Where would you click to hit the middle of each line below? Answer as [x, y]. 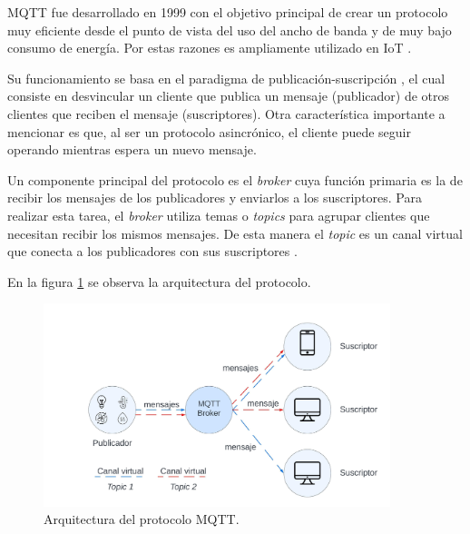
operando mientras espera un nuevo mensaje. [132, 149]
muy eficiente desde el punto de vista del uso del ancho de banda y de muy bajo [230, 30]
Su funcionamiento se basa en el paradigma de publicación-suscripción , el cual [226, 78]
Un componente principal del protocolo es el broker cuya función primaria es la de [235, 179]
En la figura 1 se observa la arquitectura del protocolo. [159, 281]
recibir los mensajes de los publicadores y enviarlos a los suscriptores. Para [215, 198]
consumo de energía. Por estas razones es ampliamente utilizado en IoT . [210, 48]
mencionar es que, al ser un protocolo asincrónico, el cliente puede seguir [209, 131]
